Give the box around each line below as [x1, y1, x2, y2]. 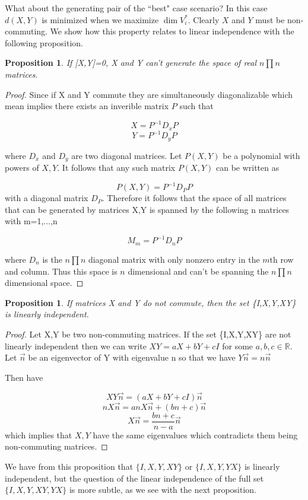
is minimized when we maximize [42, 13, 159, 26]
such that [179, 100, 214, 112]
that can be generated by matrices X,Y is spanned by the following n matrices [5, 203, 290, 215]
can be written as [215, 161, 280, 174]
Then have [5, 371, 43, 383]
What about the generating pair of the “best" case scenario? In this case [5, 2, 268, 14]
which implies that [5, 428, 72, 441]
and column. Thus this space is [5, 265, 118, 277]
